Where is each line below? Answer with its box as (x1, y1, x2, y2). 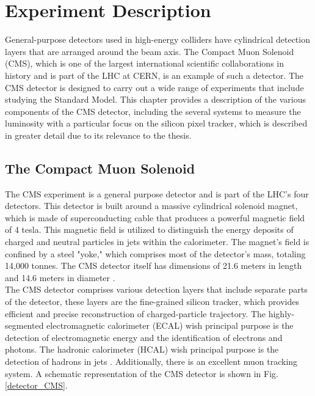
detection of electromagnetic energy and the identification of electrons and (5, 331, 283, 343)
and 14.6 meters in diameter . (5, 271, 115, 284)
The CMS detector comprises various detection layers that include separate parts (5, 283, 308, 296)
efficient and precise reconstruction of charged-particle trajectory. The (5, 307, 266, 320)
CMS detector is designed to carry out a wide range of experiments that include (5, 81, 304, 94)
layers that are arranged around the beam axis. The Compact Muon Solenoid (5, 45, 294, 57)
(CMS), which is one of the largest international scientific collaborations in (5, 57, 284, 70)
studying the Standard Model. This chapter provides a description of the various (5, 93, 306, 106)
